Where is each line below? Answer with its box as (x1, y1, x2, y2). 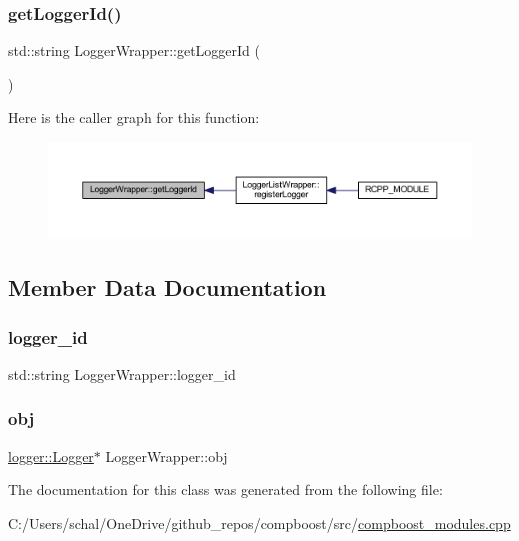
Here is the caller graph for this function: (8, 107, 260, 128)
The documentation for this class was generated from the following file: (8, 479, 443, 500)
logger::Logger (8, 445, 94, 466)
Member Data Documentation (8, 272, 327, 303)
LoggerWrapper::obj (105, 445, 228, 466)
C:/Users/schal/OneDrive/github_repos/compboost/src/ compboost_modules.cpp (8, 512, 511, 533)
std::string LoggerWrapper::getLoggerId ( (8, 40, 260, 61)
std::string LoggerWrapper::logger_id (8, 363, 236, 384)
